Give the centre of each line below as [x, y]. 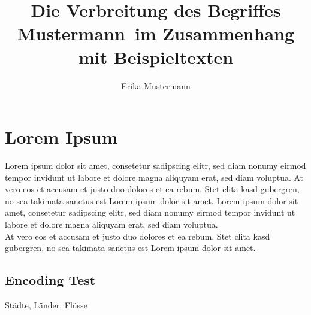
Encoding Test [50, 280]
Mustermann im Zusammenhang [156, 33]
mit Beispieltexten [156, 57]
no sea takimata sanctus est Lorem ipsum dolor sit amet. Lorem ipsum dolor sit [152, 200]
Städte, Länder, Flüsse [46, 305]
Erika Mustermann [156, 85]
